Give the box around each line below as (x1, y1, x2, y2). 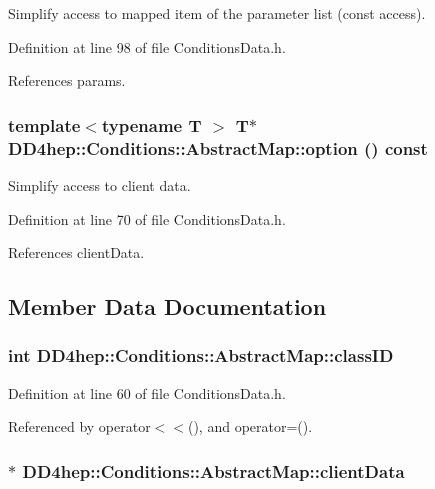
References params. (8, 70, 126, 91)
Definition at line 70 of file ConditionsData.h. (8, 208, 286, 229)
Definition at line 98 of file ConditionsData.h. (8, 36, 286, 57)
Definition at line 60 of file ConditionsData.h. (8, 382, 286, 403)
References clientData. (8, 242, 145, 263)
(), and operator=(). (187, 416, 313, 437)
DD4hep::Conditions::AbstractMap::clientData (22, 458, 405, 483)
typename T (101, 112, 202, 137)
